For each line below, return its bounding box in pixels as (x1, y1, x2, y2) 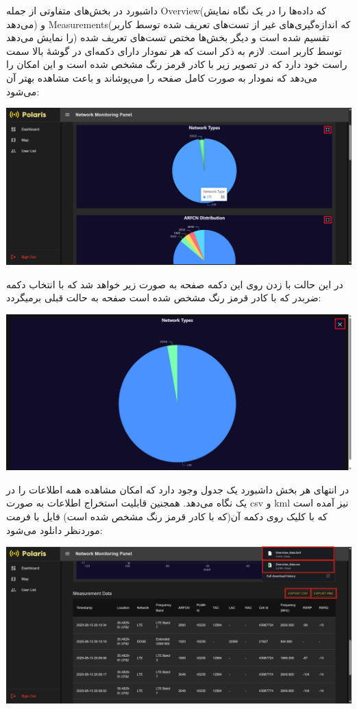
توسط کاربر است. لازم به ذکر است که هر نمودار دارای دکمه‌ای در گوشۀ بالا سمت (6, 43, 342, 58)
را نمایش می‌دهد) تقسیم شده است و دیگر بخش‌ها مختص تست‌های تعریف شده (6, 30, 330, 45)
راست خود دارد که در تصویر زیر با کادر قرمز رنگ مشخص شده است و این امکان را (6, 57, 347, 71)
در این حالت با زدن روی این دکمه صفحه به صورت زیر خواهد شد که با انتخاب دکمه (6, 277, 343, 291)
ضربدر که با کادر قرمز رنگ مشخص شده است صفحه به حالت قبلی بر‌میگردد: (6, 290, 321, 305)
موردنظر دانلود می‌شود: (6, 522, 103, 537)
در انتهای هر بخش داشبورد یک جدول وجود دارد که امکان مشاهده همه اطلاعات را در (6, 482, 349, 496)
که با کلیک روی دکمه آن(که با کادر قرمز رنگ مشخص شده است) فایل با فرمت (6, 509, 328, 523)
